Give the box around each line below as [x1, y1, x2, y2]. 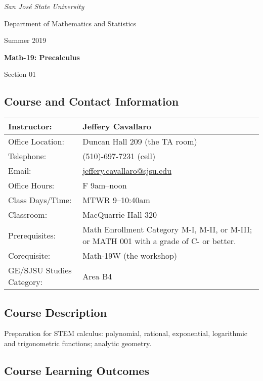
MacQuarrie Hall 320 [82, 209, 157, 221]
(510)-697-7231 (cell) [82, 150, 156, 162]
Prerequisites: [8, 229, 56, 241]
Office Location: [8, 135, 64, 148]
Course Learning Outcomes [4, 362, 149, 378]
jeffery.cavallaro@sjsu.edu [82, 165, 172, 177]
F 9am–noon [82, 179, 127, 192]
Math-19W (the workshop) [82, 250, 178, 262]
